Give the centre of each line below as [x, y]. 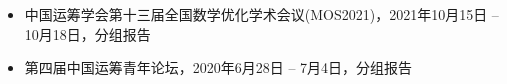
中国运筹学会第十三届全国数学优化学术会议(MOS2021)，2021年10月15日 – [261, 14]
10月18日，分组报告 [87, 33]
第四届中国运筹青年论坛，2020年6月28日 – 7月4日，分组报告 [218, 67]
